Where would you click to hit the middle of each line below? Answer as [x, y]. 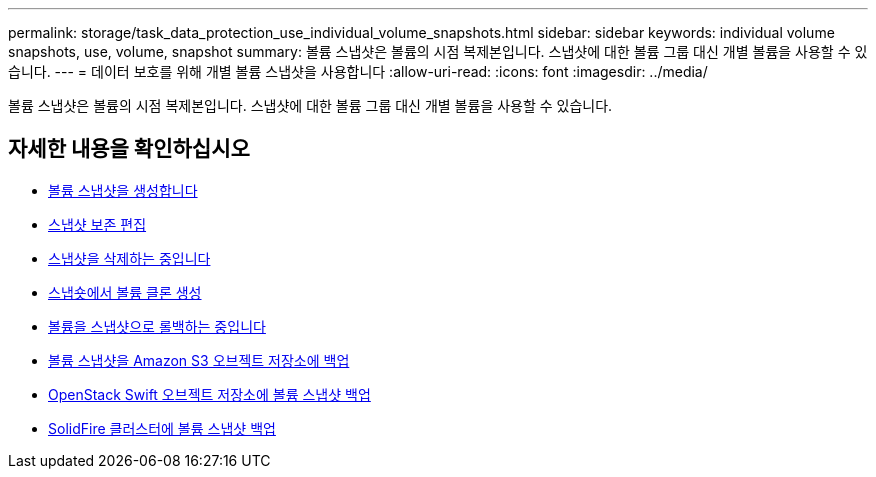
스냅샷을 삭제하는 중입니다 [129, 258]
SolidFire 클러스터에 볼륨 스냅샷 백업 [162, 428]
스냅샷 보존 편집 [97, 224]
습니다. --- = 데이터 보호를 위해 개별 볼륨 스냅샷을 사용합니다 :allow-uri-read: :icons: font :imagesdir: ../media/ [358, 71]
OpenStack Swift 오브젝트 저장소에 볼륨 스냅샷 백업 [209, 394]
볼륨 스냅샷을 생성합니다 [123, 190]
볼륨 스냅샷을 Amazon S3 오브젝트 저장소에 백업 [199, 360]
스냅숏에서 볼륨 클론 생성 [125, 292]
